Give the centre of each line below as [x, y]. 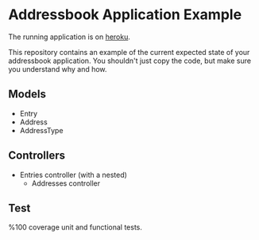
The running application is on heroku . [70, 37]
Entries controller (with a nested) [73, 175]
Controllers [37, 156]
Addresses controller [66, 183]
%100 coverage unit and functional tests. [75, 227]
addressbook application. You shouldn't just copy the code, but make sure [130, 61]
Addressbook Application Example [125, 15]
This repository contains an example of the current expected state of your [129, 52]
